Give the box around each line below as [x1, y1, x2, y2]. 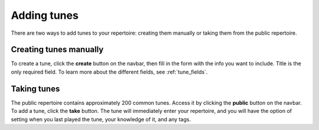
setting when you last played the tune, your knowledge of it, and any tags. [11, 115, 191, 123]
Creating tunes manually [11, 45, 104, 55]
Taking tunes [11, 84, 60, 94]
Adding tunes [11, 9, 79, 22]
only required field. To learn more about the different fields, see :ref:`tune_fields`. [11, 68, 208, 75]
